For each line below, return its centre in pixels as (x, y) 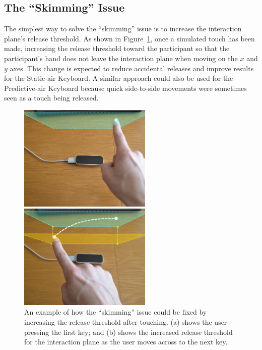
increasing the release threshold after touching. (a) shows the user (126, 321)
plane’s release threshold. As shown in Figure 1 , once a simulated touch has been (129, 38)
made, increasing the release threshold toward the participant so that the (117, 48)
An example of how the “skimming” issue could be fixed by (116, 312)
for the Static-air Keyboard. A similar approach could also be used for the (119, 78)
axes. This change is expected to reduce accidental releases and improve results (132, 68)
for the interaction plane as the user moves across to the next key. (126, 342)
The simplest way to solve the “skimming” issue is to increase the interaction (123, 29)
